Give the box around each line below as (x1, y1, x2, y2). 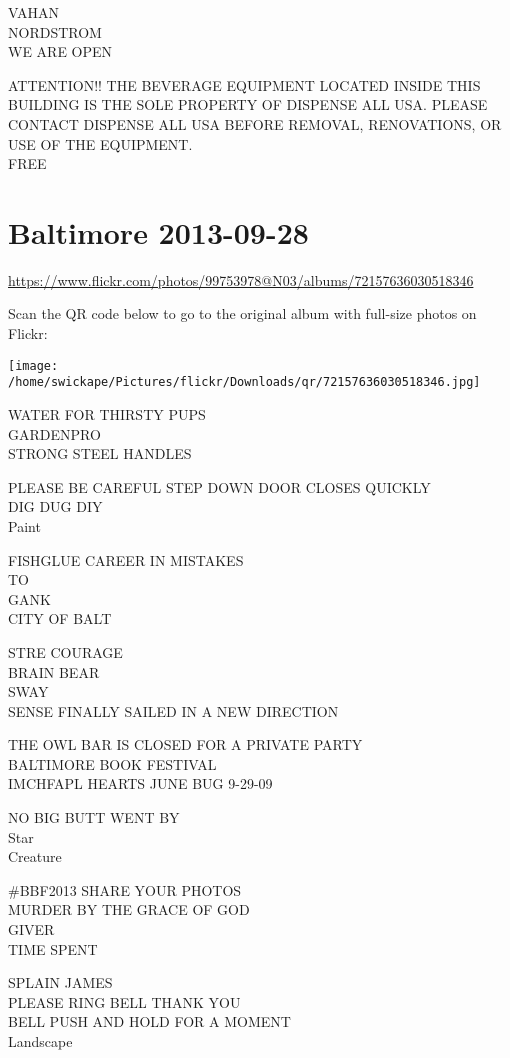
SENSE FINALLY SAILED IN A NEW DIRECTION (8, 700, 339, 721)
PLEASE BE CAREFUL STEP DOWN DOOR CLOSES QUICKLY (8, 476, 431, 497)
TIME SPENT (8, 938, 98, 959)
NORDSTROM (8, 21, 102, 42)
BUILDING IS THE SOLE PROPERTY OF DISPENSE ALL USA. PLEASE (8, 94, 488, 115)
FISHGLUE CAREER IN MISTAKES (8, 549, 244, 570)
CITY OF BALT (8, 608, 112, 629)
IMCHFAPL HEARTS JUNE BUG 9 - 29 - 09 (8, 773, 273, 794)
